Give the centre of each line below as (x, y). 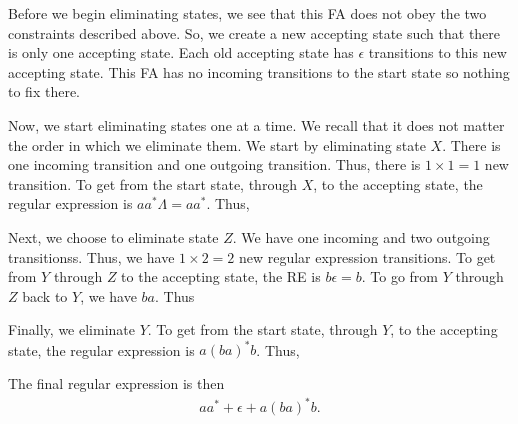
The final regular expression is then (116, 383)
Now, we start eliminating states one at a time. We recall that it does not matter (256, 124)
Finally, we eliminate (71, 329)
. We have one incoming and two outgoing (361, 236)
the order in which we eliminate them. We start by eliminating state (217, 144)
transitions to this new (437, 52)
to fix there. (44, 91)
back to (45, 295)
